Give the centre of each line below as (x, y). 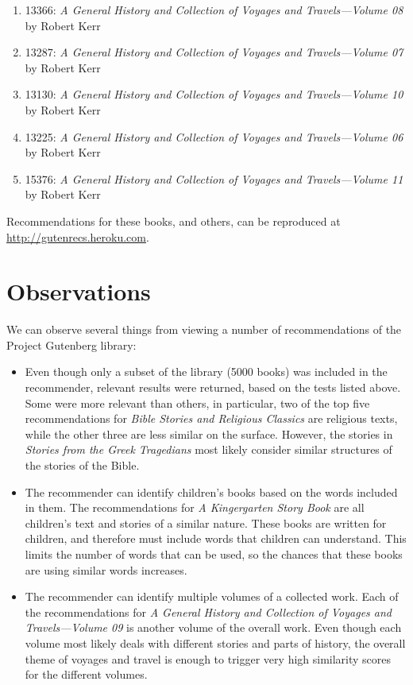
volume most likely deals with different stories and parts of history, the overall (215, 642)
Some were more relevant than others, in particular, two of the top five (197, 402)
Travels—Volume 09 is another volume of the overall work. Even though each (213, 627)
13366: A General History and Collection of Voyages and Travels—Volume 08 (214, 10)
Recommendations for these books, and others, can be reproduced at (174, 221)
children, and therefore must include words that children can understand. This (216, 538)
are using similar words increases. (106, 569)
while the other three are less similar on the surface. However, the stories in (209, 433)
